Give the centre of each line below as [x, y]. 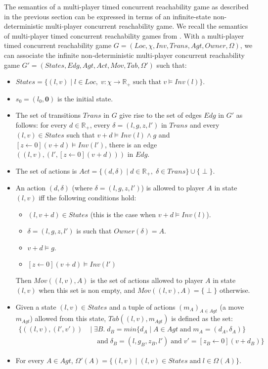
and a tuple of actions [142, 306]
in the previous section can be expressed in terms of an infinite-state [108, 16]
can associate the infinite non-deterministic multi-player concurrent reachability [124, 55]
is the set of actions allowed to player [147, 280]
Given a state [36, 306]
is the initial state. [85, 98]
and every [204, 124]
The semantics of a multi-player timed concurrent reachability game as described [126, 6]
